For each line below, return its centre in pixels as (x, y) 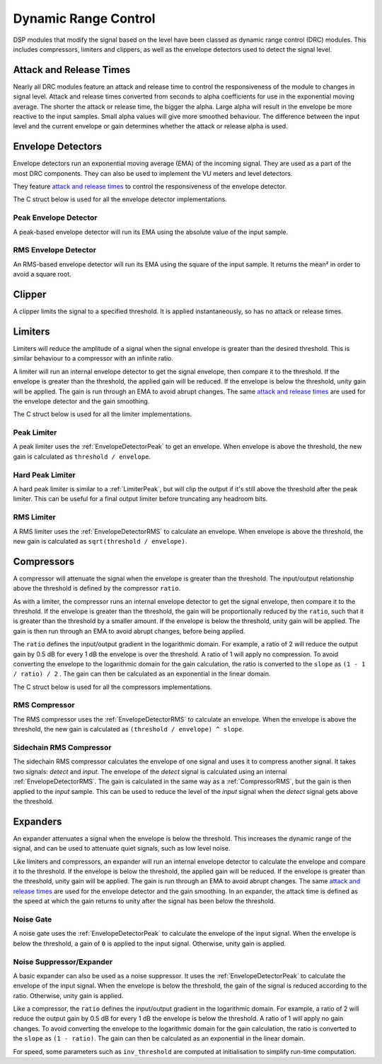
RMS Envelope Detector (55, 250)
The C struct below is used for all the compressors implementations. (112, 687)
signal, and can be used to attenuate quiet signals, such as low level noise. (122, 849)
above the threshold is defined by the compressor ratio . (97, 588)
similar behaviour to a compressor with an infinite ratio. (93, 359)
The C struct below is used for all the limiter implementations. (103, 414)
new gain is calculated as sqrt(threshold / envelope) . (100, 541)
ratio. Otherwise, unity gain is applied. (68, 995)
